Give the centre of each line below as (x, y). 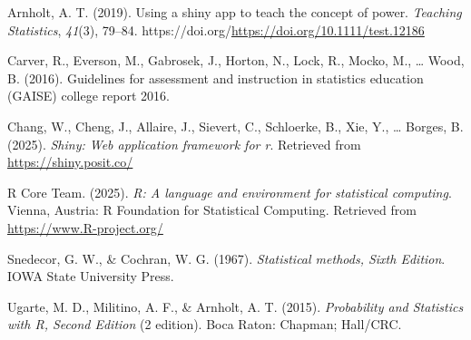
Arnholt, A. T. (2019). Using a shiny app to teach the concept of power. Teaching (235, 12)
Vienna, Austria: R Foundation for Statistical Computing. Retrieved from (212, 210)
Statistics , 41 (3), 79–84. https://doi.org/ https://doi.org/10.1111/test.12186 (216, 29)
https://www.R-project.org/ (85, 227)
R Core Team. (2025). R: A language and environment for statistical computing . (230, 192)
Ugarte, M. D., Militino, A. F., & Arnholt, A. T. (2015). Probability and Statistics (235, 306)
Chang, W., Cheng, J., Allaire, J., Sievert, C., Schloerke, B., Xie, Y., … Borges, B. (235, 126)
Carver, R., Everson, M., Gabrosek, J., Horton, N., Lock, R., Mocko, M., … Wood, (236, 60)
